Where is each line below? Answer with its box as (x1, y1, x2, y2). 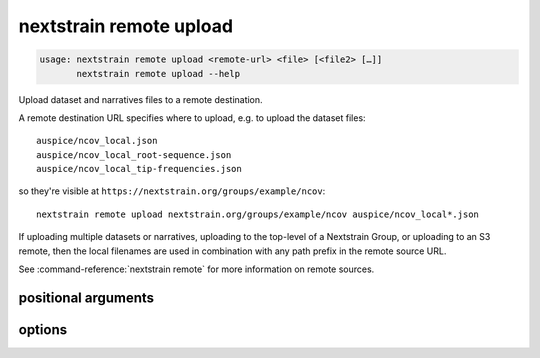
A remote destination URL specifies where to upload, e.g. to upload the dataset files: (18, 111, 366, 124)
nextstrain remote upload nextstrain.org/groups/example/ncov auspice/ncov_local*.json (36, 208, 480, 220)
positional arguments (18, 289, 155, 306)
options (18, 321, 68, 338)
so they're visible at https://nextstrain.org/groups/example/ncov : (18, 185, 326, 197)
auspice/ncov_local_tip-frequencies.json (36, 163, 242, 175)
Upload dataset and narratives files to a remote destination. (18, 93, 264, 105)
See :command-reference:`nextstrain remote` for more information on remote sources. (18, 263, 375, 275)
